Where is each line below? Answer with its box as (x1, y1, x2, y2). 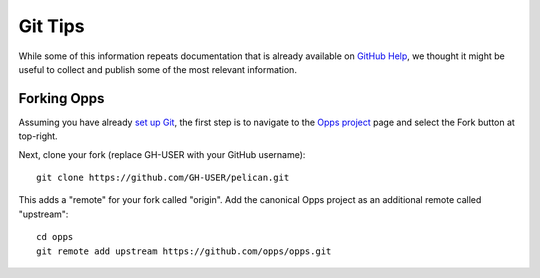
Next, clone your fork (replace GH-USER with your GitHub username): (18, 148, 306, 160)
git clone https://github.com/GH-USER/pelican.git (36, 172, 290, 184)
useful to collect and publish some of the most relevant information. (18, 63, 297, 75)
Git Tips (18, 15, 85, 37)
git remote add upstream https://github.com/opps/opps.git (36, 245, 332, 257)
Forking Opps (18, 90, 105, 107)
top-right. (18, 130, 59, 142)
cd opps (36, 231, 74, 243)
